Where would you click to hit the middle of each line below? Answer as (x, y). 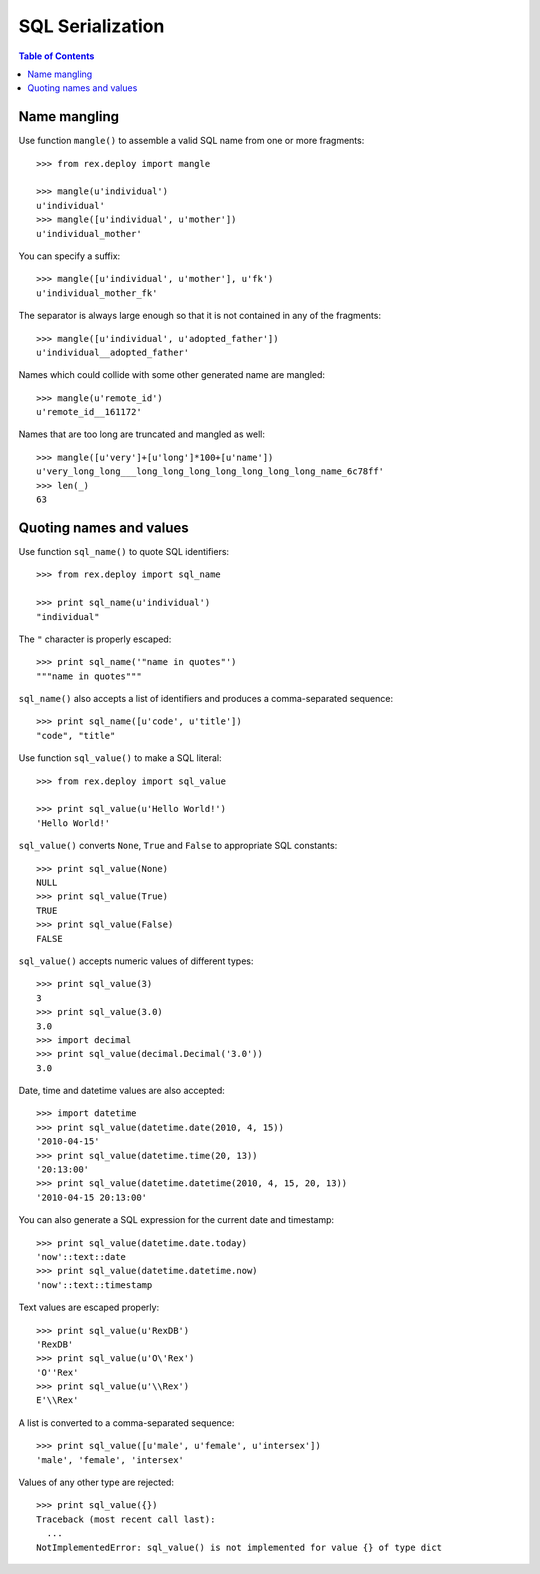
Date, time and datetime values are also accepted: (121, 1091)
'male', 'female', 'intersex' (110, 1459)
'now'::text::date (81, 1256)
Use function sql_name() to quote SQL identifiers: (124, 551)
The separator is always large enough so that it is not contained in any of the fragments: (200, 316)
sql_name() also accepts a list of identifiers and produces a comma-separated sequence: (206, 699)
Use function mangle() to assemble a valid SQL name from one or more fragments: (191, 141)
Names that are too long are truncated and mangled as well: (141, 434)
